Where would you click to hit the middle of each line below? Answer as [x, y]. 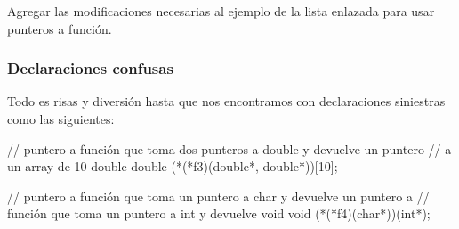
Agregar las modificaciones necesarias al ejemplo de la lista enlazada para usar [221, 11]
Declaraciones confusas [90, 68]
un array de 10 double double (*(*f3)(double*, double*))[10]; [173, 166]
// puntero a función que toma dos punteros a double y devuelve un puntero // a [229, 148]
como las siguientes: [61, 119]
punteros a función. [60, 28]
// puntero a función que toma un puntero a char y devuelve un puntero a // [218, 196]
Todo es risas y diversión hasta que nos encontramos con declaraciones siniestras [226, 101]
